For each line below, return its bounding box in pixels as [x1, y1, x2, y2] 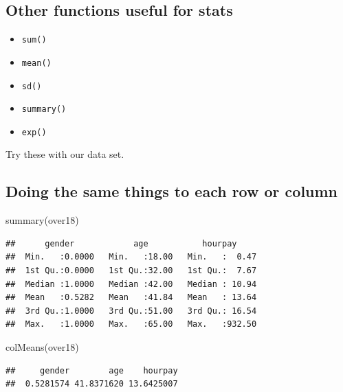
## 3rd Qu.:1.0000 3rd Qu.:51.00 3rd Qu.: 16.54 [5, 305, 257, 316]
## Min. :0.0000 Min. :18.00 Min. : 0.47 [5, 252, 257, 262]
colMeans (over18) [5, 340, 79, 354]
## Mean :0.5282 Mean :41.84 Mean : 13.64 [5, 292, 257, 303]
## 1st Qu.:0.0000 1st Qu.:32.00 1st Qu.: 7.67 [5, 266, 257, 276]
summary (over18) [5, 213, 79, 227]
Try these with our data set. [5, 147, 124, 161]
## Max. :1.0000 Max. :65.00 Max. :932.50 [5, 319, 257, 330]
